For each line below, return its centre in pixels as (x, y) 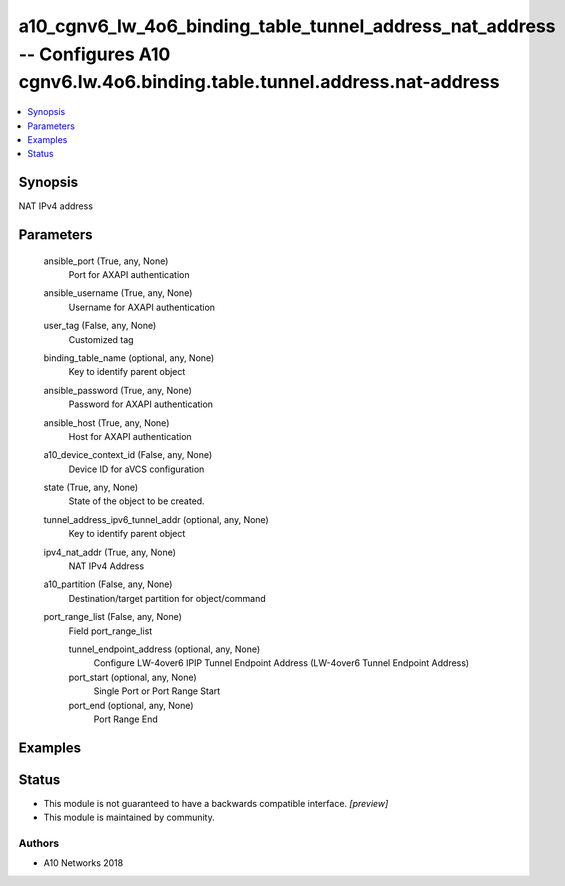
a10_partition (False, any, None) (108, 584)
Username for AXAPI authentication (141, 307)
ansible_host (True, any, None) (106, 422)
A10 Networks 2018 (83, 863)
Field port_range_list (110, 631)
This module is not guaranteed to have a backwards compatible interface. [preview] (216, 803)
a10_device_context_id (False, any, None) (128, 455)
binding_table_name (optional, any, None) (129, 357)
